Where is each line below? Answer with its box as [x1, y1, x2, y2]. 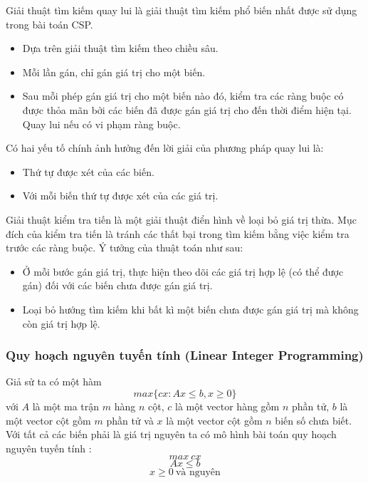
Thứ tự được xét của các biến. [22, 164, 154, 179]
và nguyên [175, 467, 221, 478]
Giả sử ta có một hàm [6, 374, 102, 389]
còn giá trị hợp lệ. [22, 316, 100, 331]
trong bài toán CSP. [6, 16, 93, 31]
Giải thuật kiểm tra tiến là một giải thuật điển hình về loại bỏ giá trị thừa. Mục [6, 212, 357, 227]
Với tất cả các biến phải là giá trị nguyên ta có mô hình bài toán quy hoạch [6, 427, 337, 442]
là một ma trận [32, 398, 100, 413]
